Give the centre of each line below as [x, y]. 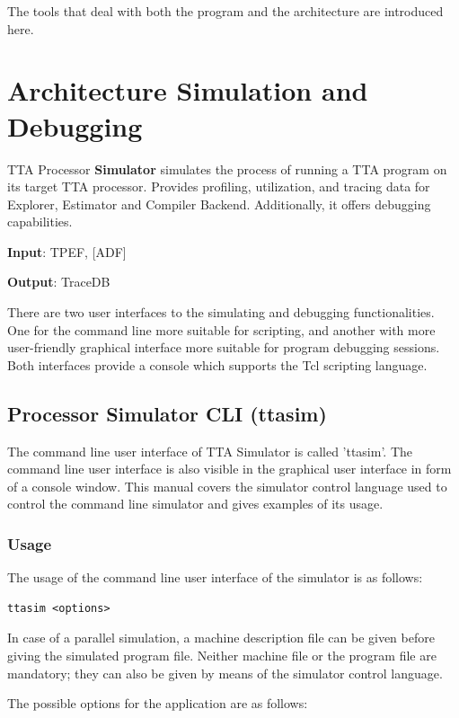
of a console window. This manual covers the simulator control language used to [227, 486]
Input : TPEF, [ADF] [67, 251]
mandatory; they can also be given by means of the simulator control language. [225, 673]
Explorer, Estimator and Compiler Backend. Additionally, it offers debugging [219, 204]
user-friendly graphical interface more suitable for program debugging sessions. [224, 347]
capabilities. [40, 222]
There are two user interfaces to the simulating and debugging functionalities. [221, 312]
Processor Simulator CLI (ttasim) [167, 413]
